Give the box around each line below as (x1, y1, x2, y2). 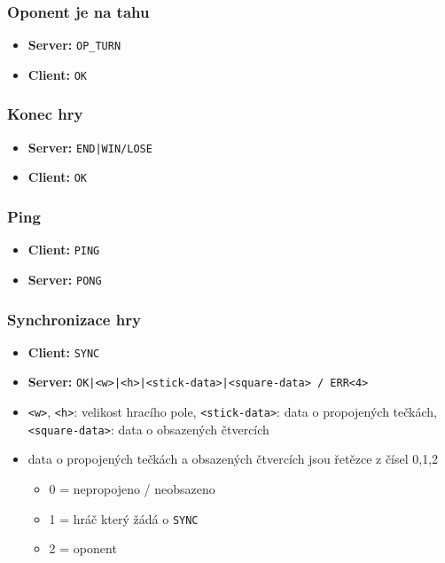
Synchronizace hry (7, 308, 141, 330)
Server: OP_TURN (27, 35, 121, 54)
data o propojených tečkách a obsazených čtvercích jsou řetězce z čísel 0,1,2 (27, 450, 439, 468)
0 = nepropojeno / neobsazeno (49, 480, 215, 498)
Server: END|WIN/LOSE (27, 137, 152, 156)
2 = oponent (49, 539, 117, 558)
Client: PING (27, 240, 100, 259)
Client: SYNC (27, 342, 100, 361)
